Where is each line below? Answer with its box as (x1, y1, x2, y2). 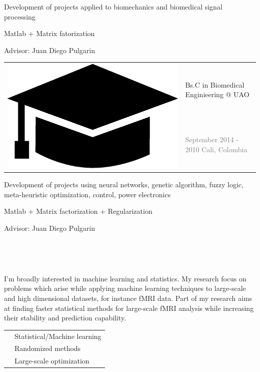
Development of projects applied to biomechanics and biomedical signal (4, 2, 222, 12)
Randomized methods (14, 343, 81, 353)
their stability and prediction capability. (4, 312, 126, 323)
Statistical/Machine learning (14, 330, 101, 341)
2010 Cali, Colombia (185, 144, 247, 154)
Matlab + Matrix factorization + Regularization (4, 206, 152, 216)
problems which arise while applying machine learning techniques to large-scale (4, 283, 246, 293)
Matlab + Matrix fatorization (4, 28, 95, 39)
